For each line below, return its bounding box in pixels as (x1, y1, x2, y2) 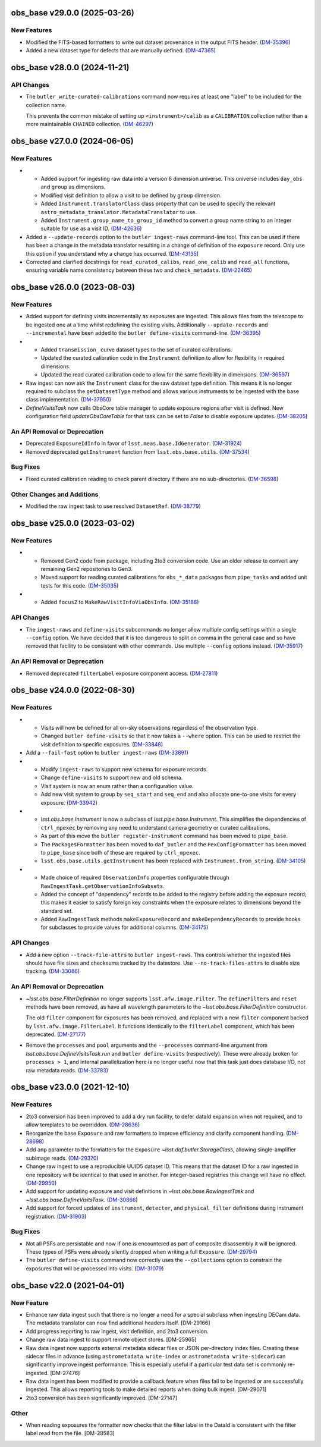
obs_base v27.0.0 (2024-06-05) (11, 136, 134, 146)
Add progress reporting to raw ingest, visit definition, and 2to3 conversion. (26, 1327, 209, 1335)
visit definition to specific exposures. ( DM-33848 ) (40, 740, 163, 748)
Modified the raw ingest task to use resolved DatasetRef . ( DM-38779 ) (26, 503, 202, 510)
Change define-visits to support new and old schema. (40, 774, 183, 781)
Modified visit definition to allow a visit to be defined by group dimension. (40, 192, 222, 199)
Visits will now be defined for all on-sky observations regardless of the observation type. (40, 724, 259, 732)
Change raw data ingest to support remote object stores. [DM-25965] (26, 1336, 197, 1344)
